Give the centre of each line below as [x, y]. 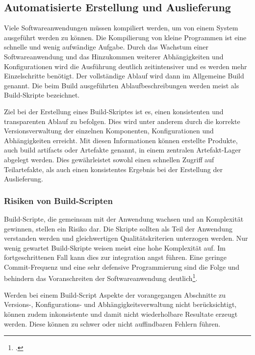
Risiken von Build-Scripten [58, 200]
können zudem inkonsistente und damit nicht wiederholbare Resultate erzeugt [121, 314]
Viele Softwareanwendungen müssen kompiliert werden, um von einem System [121, 28]
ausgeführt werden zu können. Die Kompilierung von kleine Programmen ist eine [125, 37]
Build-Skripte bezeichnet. [42, 95]
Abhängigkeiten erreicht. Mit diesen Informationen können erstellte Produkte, [121, 140]
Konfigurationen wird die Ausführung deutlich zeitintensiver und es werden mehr [126, 66]
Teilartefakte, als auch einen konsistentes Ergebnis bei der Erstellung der [113, 169]
